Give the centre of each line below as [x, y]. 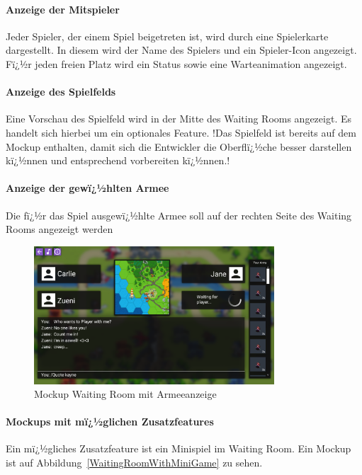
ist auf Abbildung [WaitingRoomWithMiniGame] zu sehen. [134, 463]
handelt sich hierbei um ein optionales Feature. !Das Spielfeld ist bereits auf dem [181, 132]
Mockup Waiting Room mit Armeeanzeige [125, 394]
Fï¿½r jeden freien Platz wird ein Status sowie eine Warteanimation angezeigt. [176, 63]
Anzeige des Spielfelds [61, 92]
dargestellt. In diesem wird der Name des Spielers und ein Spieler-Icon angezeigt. [181, 50]
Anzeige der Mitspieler [63, 9]
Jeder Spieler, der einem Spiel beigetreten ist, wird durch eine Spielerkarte [167, 36]
